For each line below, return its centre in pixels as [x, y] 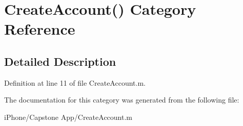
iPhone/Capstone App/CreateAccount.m [68, 117]
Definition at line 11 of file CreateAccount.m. [75, 82]
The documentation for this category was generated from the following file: [122, 100]
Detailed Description [60, 61]
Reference [40, 29]
